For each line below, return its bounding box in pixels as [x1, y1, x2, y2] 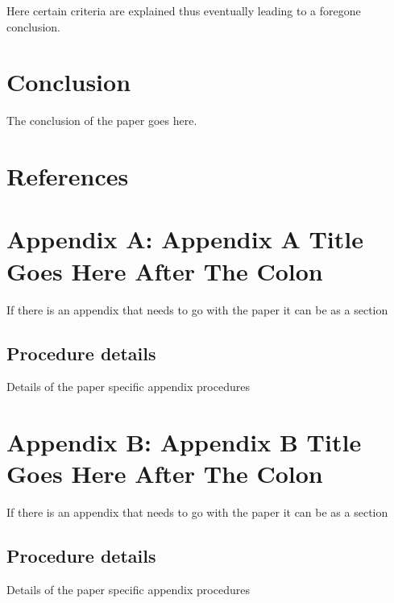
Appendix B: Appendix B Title [6, 426, 362, 459]
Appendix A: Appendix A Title [6, 222, 363, 256]
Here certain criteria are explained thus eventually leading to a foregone [6, 2, 361, 19]
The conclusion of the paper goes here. [6, 112, 197, 129]
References [6, 160, 129, 193]
